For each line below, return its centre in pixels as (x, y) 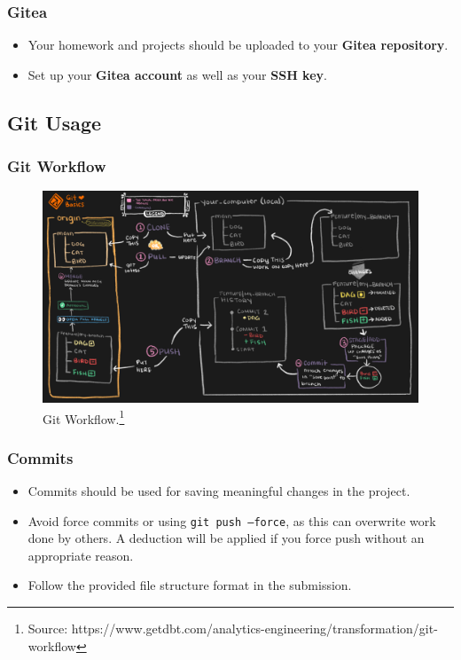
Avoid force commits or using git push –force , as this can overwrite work (232, 520)
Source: (48, 628)
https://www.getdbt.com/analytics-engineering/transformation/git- (254, 628)
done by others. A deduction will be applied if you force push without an (226, 538)
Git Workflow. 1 (84, 417)
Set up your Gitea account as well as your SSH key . (177, 74)
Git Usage (55, 122)
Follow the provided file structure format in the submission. (190, 585)
